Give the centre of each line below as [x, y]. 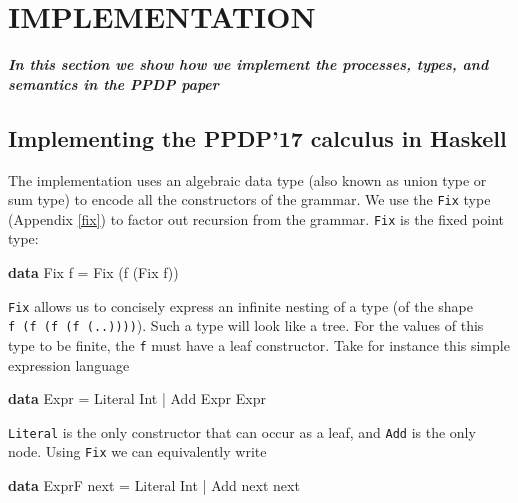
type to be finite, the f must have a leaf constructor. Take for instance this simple [259, 344]
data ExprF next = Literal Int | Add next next [154, 485]
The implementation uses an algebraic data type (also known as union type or [247, 179]
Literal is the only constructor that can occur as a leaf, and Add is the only [242, 431]
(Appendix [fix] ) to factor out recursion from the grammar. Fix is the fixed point [256, 218]
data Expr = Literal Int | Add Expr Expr [137, 398]
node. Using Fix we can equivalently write [137, 451]
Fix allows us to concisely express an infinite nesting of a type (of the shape [240, 305]
